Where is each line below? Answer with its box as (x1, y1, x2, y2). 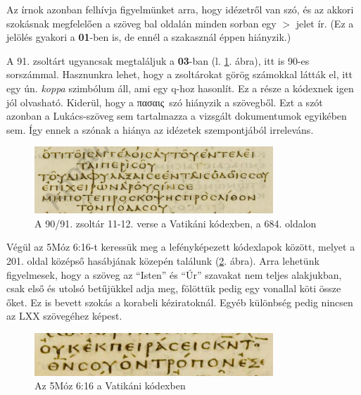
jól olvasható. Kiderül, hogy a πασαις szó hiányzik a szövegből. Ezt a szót (6, 94, 323, 109)
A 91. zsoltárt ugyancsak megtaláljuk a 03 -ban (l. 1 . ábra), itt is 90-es (6, 53, 310, 68)
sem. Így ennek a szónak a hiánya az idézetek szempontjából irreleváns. (6, 122, 314, 137)
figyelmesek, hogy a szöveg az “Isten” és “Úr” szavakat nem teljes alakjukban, (6, 267, 342, 282)
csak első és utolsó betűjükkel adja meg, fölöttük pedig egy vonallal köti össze (6, 281, 341, 296)
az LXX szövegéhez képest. (6, 308, 122, 323)
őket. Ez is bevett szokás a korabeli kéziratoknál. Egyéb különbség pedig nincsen (6, 294, 353, 309)
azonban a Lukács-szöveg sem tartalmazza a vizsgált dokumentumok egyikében (6, 108, 347, 123)
